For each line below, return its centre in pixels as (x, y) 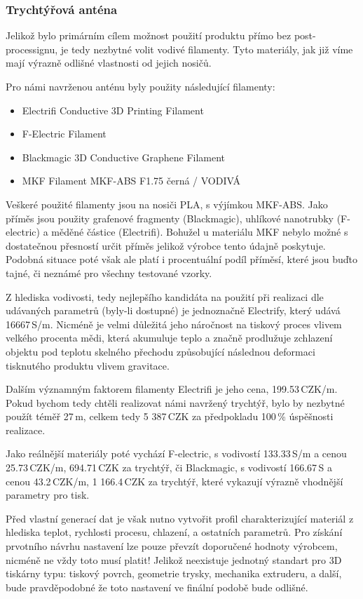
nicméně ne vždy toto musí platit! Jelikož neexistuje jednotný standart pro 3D (174, 559)
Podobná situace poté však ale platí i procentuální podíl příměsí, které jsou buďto (181, 259)
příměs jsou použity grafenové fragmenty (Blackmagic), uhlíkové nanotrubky (170, 218)
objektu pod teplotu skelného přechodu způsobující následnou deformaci (160, 351)
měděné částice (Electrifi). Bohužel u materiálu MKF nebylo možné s (200, 232)
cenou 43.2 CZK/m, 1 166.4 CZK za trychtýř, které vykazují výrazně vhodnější (174, 481)
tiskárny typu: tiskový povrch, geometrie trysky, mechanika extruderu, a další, (174, 573)
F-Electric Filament (64, 134)
